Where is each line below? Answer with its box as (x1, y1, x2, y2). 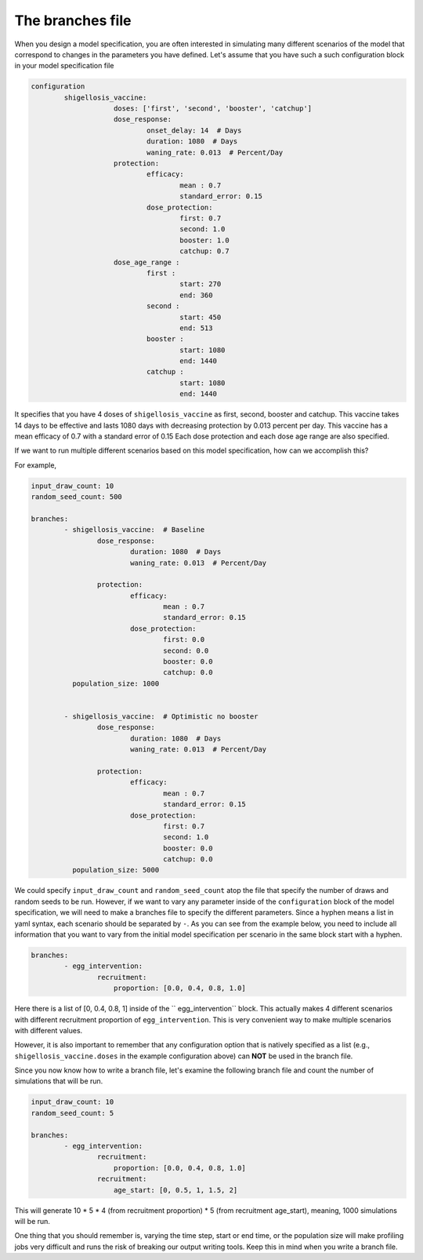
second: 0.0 (163, 646, 209, 655)
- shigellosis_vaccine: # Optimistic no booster (63, 712, 258, 721)
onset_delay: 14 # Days (146, 126, 242, 135)
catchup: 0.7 (179, 247, 230, 256)
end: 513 (179, 323, 213, 333)
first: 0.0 (163, 635, 205, 644)
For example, (14, 460, 57, 470)
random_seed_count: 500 (31, 493, 123, 501)
